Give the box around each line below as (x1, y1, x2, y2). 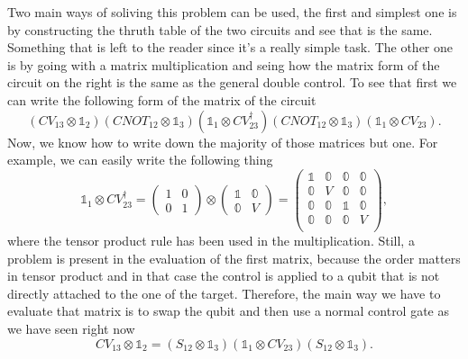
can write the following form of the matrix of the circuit (7, 90, 317, 109)
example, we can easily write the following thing (7, 150, 273, 169)
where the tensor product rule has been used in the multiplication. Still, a (7, 230, 415, 249)
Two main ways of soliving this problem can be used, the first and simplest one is (7, 3, 457, 21)
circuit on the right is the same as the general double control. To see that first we (7, 73, 457, 92)
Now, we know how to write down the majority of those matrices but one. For (7, 132, 438, 151)
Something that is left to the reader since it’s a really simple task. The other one (7, 38, 454, 57)
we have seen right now (7, 319, 135, 337)
